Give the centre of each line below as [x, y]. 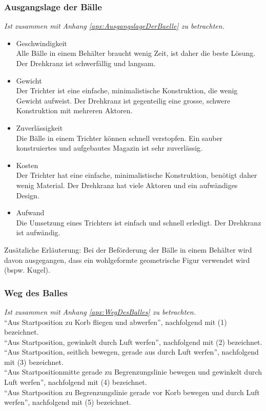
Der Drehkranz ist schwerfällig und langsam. [86, 63]
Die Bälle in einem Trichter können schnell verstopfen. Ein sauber [119, 138]
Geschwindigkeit [42, 43]
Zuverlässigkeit [39, 127]
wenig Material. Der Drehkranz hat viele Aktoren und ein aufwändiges [127, 185]
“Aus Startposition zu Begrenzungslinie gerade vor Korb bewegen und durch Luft [132, 392]
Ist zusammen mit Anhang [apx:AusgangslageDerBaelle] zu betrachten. [114, 26]
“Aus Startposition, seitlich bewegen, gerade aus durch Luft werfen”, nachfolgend [131, 352]
